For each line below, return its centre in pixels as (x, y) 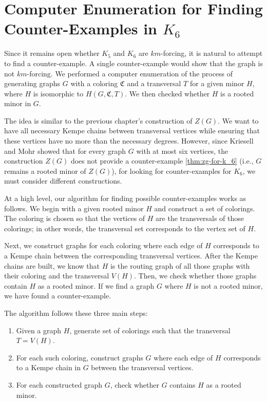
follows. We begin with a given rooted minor (74, 208)
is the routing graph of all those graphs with (180, 265)
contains (183, 384)
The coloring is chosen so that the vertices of (75, 218)
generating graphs (32, 83)
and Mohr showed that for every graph (65, 150)
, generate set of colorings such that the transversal (150, 330)
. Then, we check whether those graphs (195, 276)
